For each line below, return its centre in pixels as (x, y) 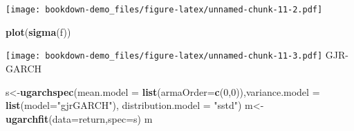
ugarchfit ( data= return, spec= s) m (79, 118)
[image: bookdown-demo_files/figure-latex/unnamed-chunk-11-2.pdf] (164, 10)
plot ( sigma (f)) (38, 31)
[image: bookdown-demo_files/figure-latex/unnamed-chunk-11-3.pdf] (164, 56)
